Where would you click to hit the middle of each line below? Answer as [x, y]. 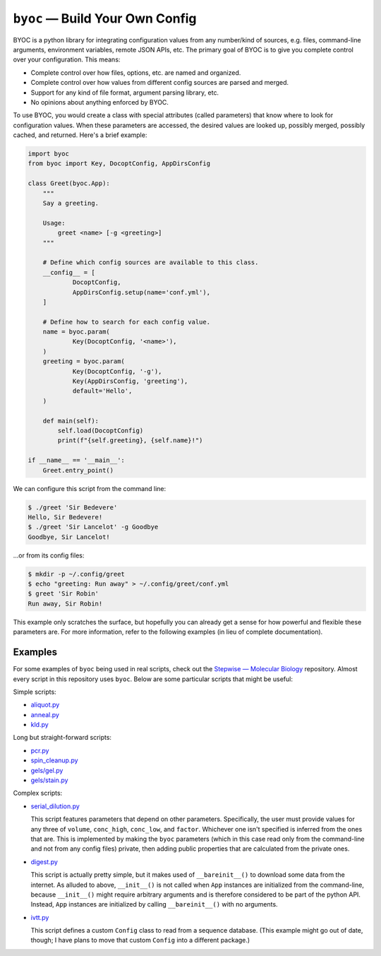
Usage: [54, 223]
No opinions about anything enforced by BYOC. [100, 102]
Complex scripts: [38, 793]
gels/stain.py [49, 780]
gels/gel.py [47, 770]
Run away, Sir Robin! [65, 603]
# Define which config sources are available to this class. [151, 262]
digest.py [44, 861]
